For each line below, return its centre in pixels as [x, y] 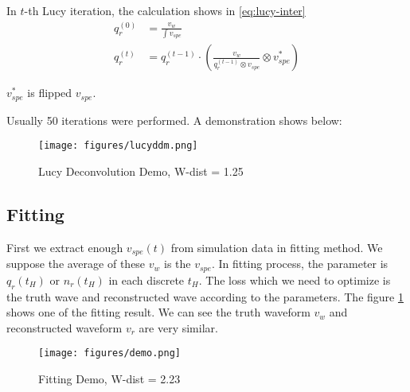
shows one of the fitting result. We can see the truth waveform [158, 312]
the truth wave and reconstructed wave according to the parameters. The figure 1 [205, 296]
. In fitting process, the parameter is [300, 264]
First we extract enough [65, 247]
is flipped [50, 93]
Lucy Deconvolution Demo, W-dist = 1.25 [141, 171]
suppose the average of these [76, 264]
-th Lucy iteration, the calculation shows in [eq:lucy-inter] [165, 10]
